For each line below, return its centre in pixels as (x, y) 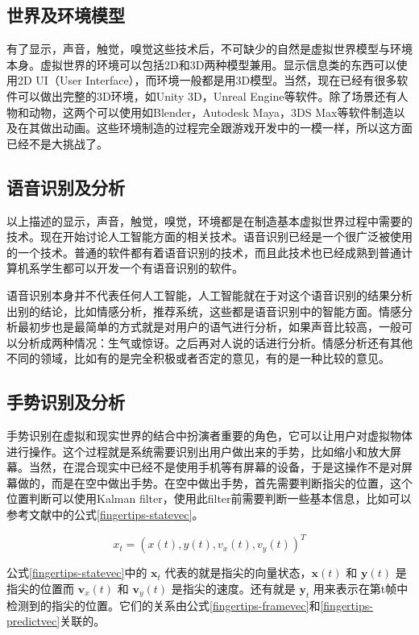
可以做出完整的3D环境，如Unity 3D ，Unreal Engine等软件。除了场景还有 (207, 95)
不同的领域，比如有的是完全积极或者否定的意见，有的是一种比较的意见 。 (198, 358)
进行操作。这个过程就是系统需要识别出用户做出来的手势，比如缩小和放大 (198, 451)
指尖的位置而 (40, 588)
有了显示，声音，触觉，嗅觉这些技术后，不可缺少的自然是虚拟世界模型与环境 (209, 49)
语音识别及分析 (66, 187)
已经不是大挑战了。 (57, 143)
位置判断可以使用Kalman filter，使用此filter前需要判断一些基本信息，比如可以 (209, 498)
